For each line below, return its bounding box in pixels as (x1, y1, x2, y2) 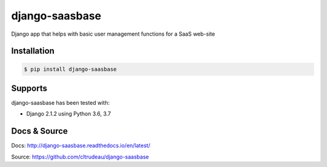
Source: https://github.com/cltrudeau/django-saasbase (11, 153, 150, 160)
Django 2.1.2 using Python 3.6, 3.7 (26, 110, 111, 117)
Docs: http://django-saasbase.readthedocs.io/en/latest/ (11, 142, 151, 149)
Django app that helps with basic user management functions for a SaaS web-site (11, 30, 215, 38)
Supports (11, 83, 48, 93)
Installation (11, 46, 54, 56)
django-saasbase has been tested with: (11, 99, 110, 106)
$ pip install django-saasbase (24, 65, 117, 73)
